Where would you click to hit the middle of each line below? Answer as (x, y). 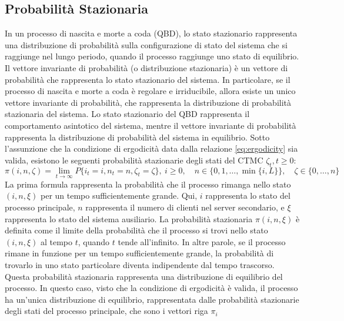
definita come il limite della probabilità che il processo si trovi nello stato (136, 230)
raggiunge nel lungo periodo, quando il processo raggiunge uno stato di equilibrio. (152, 56)
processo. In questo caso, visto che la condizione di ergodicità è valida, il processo (151, 288)
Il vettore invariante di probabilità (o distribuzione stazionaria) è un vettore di (146, 67)
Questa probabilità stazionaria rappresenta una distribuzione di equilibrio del (144, 276)
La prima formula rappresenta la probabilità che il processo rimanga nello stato (148, 184)
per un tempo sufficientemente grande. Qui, (119, 195)
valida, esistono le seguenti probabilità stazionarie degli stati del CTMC (134, 160)
